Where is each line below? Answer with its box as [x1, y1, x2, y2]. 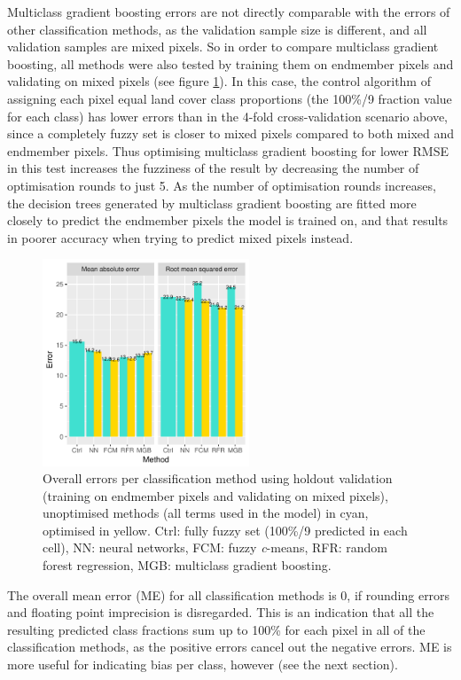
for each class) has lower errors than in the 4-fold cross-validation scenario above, [7, 106, 448, 125]
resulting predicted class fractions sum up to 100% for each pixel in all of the [7, 620, 426, 638]
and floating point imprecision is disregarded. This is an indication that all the [7, 603, 434, 621]
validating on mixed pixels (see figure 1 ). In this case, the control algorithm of [7, 72, 431, 90]
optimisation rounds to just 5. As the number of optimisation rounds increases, [7, 176, 436, 194]
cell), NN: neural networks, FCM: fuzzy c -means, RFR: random [43, 538, 387, 557]
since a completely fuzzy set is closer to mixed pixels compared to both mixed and [7, 124, 455, 143]
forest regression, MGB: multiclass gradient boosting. [43, 556, 332, 574]
